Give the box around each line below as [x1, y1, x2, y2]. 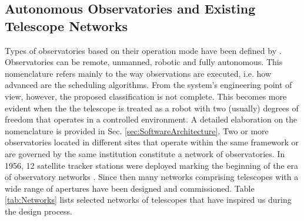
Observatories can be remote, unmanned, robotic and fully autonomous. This [5, 56, 283, 68]
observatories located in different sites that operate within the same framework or [5, 136, 299, 148]
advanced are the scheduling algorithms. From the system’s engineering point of [5, 79, 292, 91]
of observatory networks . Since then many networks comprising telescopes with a [5, 171, 299, 183]
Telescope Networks [5, 16, 128, 35]
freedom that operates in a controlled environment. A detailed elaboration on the [5, 113, 298, 125]
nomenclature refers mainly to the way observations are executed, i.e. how [5, 67, 272, 79]
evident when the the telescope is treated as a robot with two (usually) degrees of [5, 101, 299, 114]
